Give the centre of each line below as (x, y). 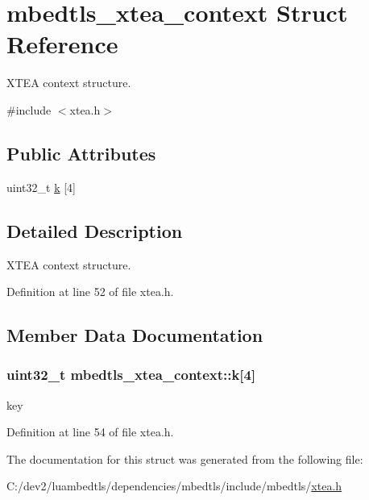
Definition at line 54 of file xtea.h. (90, 432)
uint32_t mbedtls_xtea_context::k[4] (131, 375)
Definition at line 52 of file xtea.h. (90, 292)
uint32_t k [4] (41, 187)
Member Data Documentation (135, 335)
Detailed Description (95, 230)
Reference (62, 44)
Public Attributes (81, 153)
